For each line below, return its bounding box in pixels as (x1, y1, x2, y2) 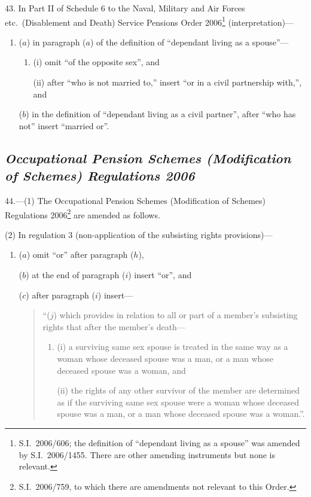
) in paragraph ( (26, 35, 86, 48)
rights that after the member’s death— (42, 320, 185, 333)
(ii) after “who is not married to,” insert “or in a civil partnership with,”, (33, 76, 302, 89)
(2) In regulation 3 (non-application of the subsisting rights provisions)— (5, 228, 273, 240)
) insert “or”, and (128, 269, 192, 281)
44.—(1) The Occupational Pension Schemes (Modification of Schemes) (5, 194, 266, 206)
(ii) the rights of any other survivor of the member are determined (57, 384, 300, 397)
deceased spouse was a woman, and (57, 364, 186, 376)
